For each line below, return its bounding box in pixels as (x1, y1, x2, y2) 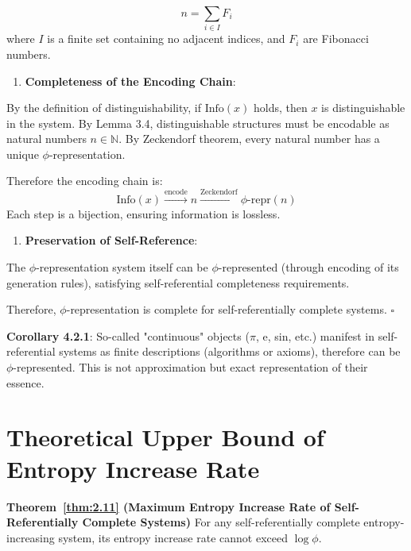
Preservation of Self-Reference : (25, 232, 198, 249)
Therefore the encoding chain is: (6, 172, 163, 189)
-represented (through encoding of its (218, 259, 399, 275)
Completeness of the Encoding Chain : (25, 72, 236, 89)
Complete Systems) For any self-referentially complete (82, 514, 360, 530)
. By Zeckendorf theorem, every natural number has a (118, 130, 380, 147)
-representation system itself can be (36, 259, 208, 275)
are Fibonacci (303, 30, 369, 47)
